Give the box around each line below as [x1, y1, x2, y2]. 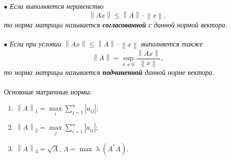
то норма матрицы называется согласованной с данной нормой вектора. [4, 20, 228, 30]
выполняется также [141, 39, 203, 49]
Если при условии [9, 39, 61, 49]
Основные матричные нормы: [4, 86, 92, 96]
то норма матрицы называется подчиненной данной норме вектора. [4, 67, 215, 77]
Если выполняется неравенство [9, 1, 104, 11]
